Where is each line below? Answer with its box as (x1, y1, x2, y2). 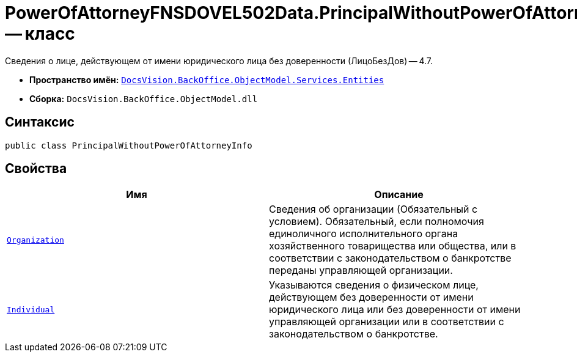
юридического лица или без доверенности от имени (269, 303, 521, 316)
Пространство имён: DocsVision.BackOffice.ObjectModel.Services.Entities (29, 74, 384, 85)
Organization (7, 235, 64, 245)
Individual (7, 304, 55, 314)
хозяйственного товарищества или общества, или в (269, 240, 516, 252)
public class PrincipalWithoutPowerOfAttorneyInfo (5, 140, 252, 150)
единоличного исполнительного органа (269, 227, 458, 240)
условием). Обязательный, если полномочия (269, 215, 484, 228)
